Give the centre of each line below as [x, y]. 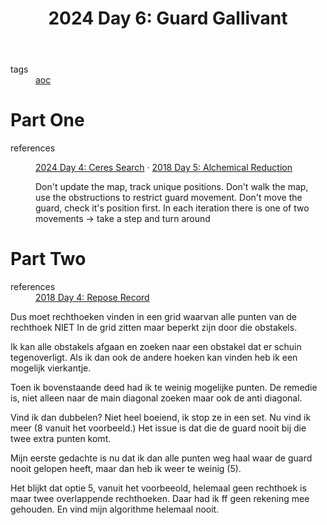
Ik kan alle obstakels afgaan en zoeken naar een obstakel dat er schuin [156, 347]
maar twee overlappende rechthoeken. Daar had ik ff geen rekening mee [160, 499]
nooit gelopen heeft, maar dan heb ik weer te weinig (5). [126, 469]
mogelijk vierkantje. [51, 368]
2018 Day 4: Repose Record [92, 298]
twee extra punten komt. [61, 439]
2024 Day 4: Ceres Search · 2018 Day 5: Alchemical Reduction [164, 168]
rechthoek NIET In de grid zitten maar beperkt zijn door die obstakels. [154, 328]
